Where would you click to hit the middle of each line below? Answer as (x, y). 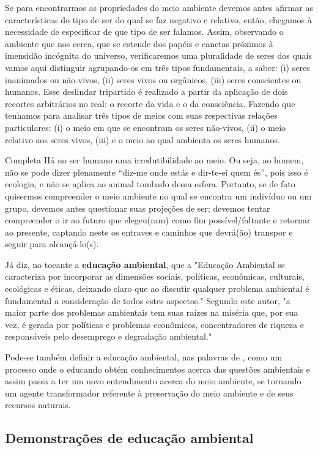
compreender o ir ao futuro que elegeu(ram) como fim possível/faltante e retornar (158, 220)
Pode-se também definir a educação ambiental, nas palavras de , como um (144, 357)
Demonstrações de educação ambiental (129, 438)
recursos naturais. (38, 405)
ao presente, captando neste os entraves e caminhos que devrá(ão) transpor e (149, 232)
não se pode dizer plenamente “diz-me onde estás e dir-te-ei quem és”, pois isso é (157, 172)
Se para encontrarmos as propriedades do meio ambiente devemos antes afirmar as (159, 7)
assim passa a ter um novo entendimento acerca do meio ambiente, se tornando (153, 381)
